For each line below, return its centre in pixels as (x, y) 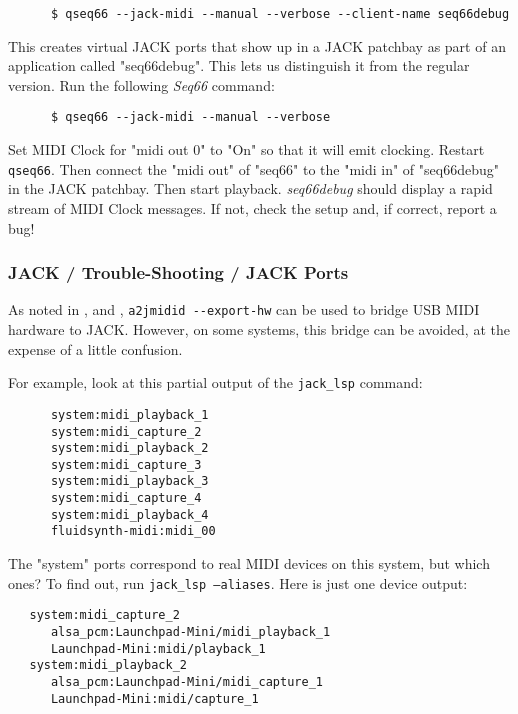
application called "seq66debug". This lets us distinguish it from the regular (239, 65)
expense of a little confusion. (95, 348)
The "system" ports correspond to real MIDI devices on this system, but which (249, 563)
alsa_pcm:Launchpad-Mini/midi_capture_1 (186, 681)
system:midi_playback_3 (129, 481)
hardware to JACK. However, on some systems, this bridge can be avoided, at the (259, 329)
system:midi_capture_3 (126, 464)
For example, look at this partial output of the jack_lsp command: (215, 382)
